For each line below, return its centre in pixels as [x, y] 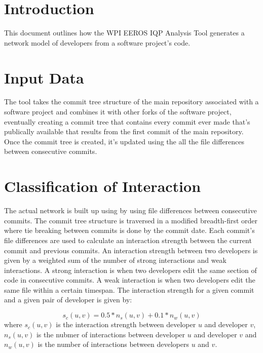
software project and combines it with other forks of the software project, [118, 112]
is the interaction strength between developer [126, 324]
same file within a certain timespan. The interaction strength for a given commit [129, 289]
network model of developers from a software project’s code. [97, 42]
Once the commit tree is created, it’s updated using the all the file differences [124, 141]
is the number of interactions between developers [113, 344]
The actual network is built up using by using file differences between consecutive [130, 210]
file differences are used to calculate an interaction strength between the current [128, 240]
